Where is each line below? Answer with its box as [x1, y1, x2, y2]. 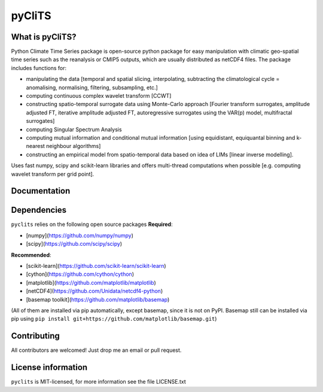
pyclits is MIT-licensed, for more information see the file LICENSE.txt [11, 378, 187, 385]
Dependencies [11, 205, 67, 215]
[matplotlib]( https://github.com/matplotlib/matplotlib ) [26, 279, 157, 286]
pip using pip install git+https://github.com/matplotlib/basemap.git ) [11, 315, 217, 322]
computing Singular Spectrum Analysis [26, 126, 122, 133]
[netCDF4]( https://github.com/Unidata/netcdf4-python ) [26, 288, 163, 295]
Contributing [11, 331, 60, 341]
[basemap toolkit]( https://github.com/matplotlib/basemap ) [26, 295, 170, 303]
